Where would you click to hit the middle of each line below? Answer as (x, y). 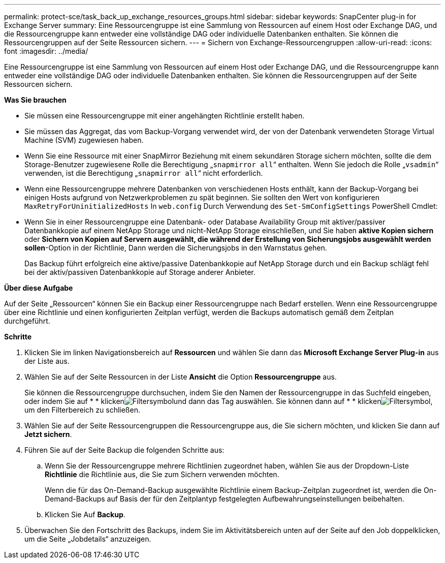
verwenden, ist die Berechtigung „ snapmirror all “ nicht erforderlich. (144, 173)
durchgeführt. (27, 321)
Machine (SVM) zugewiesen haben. (84, 140)
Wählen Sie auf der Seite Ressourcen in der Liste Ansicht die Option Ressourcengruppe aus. (181, 377)
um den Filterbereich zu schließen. (82, 410)
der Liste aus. (47, 361)
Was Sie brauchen (35, 100)
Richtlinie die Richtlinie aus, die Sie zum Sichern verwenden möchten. (162, 474)
